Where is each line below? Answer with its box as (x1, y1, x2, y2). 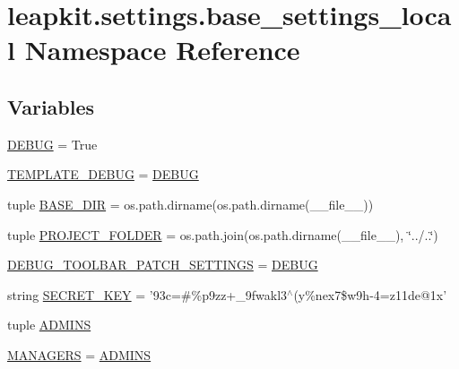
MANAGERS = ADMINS (7, 345, 152, 364)
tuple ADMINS (7, 315, 91, 334)
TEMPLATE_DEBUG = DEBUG (7, 165, 199, 184)
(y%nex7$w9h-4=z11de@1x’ (293, 285, 447, 304)
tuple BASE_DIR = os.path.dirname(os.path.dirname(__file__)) (7, 194, 374, 213)
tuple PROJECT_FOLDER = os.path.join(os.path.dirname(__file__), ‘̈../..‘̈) (7, 225, 438, 244)
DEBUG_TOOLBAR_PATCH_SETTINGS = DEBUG (7, 255, 318, 274)
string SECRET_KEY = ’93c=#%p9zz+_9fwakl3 (7, 285, 288, 304)
